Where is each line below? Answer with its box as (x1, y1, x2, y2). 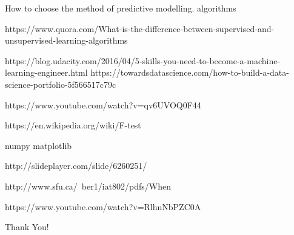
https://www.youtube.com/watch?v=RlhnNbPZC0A (5, 200, 201, 213)
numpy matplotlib (5, 139, 72, 151)
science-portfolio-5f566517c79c (5, 78, 116, 90)
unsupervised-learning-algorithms (5, 34, 128, 47)
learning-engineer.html (5, 66, 88, 79)
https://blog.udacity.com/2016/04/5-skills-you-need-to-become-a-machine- (5, 54, 281, 67)
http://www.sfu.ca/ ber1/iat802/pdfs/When (5, 179, 172, 192)
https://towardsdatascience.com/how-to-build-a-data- (90, 66, 289, 79)
